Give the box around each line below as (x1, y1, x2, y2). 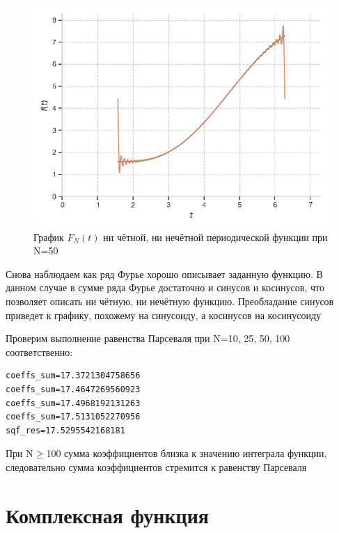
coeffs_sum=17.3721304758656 (6, 371, 141, 381)
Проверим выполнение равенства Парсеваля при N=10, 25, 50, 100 (6, 331, 290, 346)
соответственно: (6, 344, 73, 359)
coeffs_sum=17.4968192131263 (6, 398, 141, 408)
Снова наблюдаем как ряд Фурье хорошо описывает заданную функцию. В (6, 266, 323, 281)
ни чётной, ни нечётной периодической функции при (103, 229, 328, 244)
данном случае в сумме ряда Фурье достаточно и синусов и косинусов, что (6, 280, 324, 295)
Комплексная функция (6, 500, 209, 529)
